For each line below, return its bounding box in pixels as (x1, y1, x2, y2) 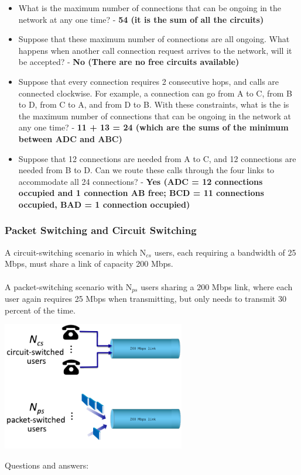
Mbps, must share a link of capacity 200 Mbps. (5, 257, 173, 270)
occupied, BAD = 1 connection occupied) (18, 198, 190, 210)
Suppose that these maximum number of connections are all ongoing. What (18, 33, 290, 45)
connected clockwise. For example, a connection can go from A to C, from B (18, 87, 292, 99)
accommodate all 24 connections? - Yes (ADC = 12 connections (18, 175, 263, 187)
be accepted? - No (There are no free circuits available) (18, 56, 240, 68)
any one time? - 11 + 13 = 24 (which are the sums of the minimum (18, 121, 289, 133)
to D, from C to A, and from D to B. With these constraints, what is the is (18, 98, 289, 111)
